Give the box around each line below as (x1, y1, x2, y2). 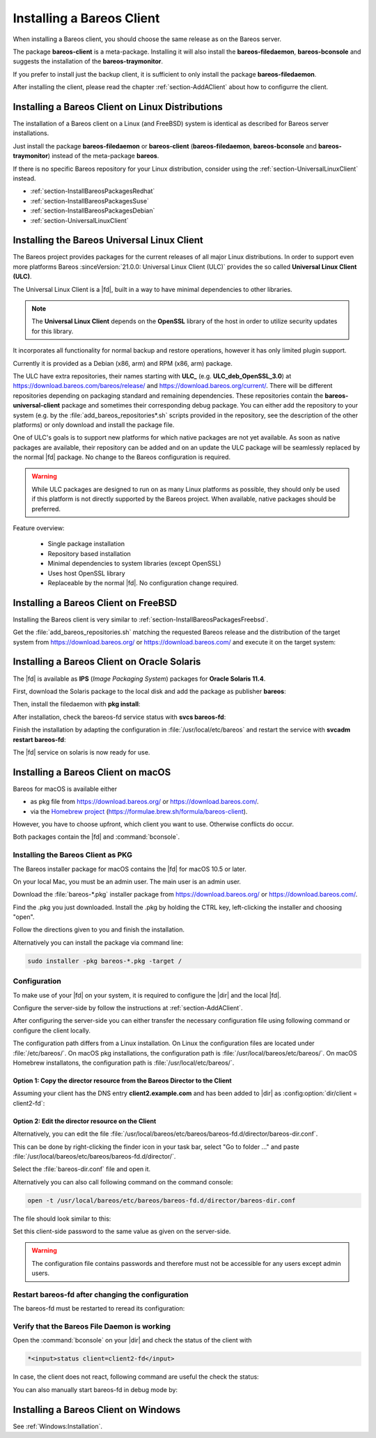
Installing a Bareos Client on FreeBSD (13, 596, 178, 609)
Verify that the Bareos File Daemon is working (13, 1322, 171, 1331)
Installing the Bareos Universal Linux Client (13, 234, 203, 247)
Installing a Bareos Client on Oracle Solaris (13, 656, 201, 668)
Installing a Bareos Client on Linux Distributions (13, 101, 223, 113)
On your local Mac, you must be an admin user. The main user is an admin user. (13, 877, 242, 886)
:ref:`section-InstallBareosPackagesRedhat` (30, 187, 155, 195)
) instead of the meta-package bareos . (47, 152, 159, 160)
